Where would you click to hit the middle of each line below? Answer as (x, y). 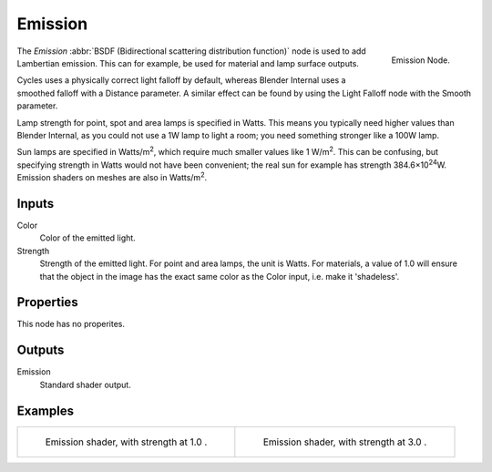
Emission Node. (420, 60)
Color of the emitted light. (87, 238)
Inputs (36, 204)
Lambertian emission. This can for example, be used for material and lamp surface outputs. (188, 63)
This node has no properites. (71, 324)
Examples (46, 410)
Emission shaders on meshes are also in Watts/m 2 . (112, 177)
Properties (47, 302)
